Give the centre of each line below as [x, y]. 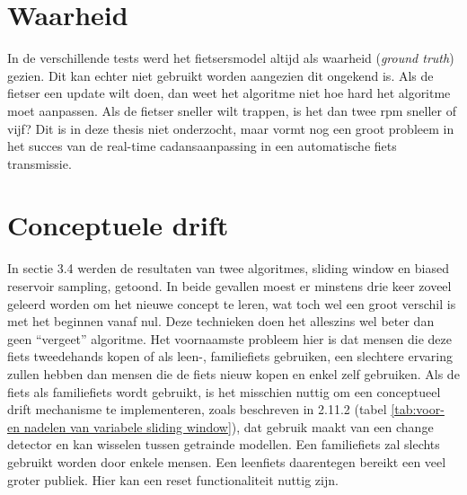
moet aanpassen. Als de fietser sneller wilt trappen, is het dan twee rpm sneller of [232, 110]
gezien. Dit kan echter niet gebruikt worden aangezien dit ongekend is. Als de [220, 75]
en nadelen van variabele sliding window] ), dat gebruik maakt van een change [220, 426]
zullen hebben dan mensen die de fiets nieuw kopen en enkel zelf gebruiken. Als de [233, 373]
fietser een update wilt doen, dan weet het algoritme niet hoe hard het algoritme [229, 93]
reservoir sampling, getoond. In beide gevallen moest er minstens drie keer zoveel [229, 286]
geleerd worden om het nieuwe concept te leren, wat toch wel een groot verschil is [232, 303]
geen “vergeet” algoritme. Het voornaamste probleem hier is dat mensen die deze [230, 338]
